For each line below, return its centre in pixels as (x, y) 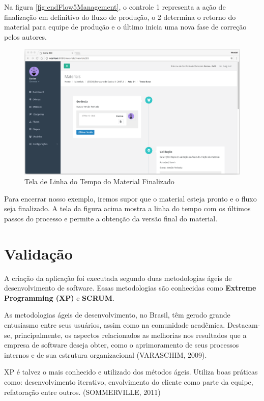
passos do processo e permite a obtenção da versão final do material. (111, 218)
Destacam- (244, 325)
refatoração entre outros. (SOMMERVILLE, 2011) (82, 392)
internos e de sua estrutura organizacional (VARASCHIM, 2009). (106, 354)
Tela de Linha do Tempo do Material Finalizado (99, 181)
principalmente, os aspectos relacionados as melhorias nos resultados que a (130, 335)
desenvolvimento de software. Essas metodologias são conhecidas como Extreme (130, 288)
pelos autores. (25, 36)
